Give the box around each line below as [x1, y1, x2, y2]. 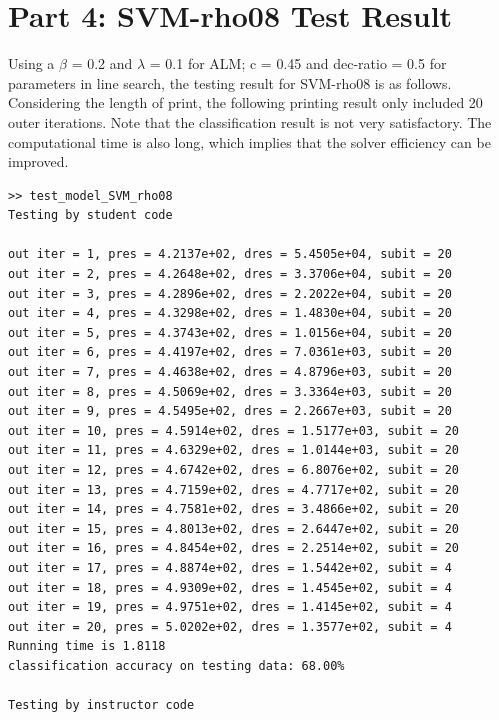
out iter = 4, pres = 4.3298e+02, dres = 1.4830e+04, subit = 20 [8, 306, 452, 321]
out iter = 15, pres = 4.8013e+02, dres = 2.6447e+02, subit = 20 [8, 521, 460, 536]
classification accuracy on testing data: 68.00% [8, 658, 345, 673]
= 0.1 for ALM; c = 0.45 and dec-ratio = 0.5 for [149, 53, 447, 74]
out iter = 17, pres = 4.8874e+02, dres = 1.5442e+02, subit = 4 [8, 560, 452, 575]
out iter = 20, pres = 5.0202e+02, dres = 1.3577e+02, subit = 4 [8, 619, 452, 634]
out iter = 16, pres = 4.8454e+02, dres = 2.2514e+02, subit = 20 [8, 541, 460, 556]
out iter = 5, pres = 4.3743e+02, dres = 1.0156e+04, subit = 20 [8, 325, 452, 340]
